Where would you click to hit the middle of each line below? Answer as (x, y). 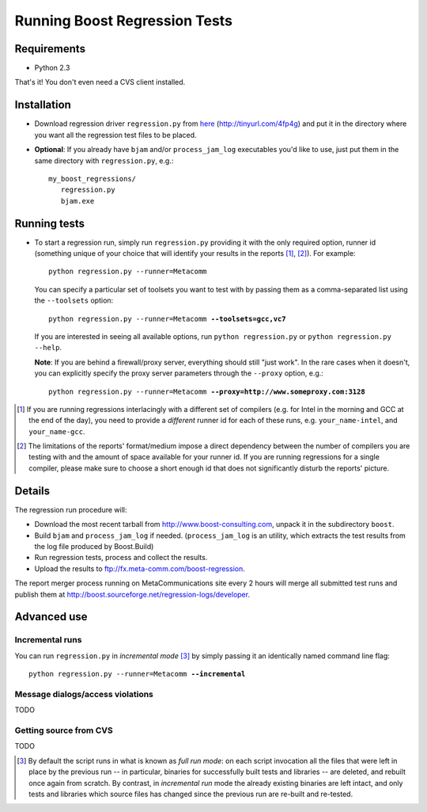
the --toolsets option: (74, 300)
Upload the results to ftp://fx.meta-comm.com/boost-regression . (140, 568)
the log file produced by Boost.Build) (94, 546)
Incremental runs (48, 640)
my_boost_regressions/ (93, 179)
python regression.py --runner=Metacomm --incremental (137, 674)
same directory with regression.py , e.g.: (104, 160)
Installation (43, 105)
